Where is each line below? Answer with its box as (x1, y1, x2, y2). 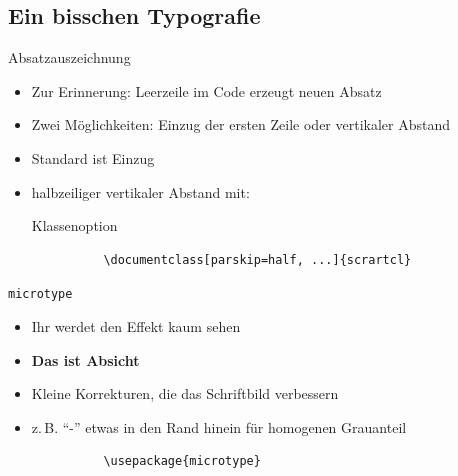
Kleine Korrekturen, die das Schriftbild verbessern (31, 383, 339, 404)
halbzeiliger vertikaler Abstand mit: (31, 181, 250, 202)
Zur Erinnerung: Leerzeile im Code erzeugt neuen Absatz (31, 80, 382, 101)
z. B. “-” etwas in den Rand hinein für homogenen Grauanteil (31, 416, 407, 437)
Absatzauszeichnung (8, 47, 131, 68)
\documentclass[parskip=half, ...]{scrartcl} (103, 252, 412, 267)
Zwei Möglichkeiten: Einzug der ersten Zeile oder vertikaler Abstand (31, 114, 451, 135)
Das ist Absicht (31, 349, 140, 370)
